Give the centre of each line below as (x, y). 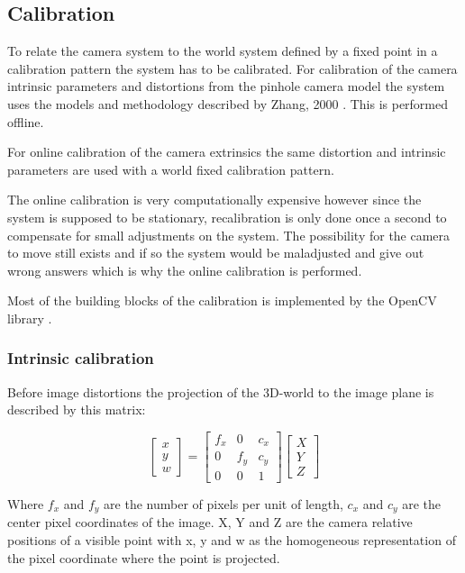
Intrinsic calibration (81, 358)
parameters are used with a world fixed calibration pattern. (171, 169)
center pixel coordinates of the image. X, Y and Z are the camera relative (210, 522)
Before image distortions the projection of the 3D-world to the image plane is (221, 391)
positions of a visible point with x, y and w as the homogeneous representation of (232, 539)
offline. (26, 121)
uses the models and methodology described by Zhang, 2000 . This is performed (228, 103)
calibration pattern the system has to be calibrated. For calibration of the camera (232, 68)
